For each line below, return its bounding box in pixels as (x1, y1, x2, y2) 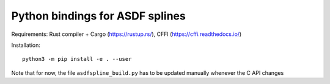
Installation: (11, 41, 41, 49)
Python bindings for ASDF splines (11, 9, 186, 23)
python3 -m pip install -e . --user (22, 55, 132, 63)
